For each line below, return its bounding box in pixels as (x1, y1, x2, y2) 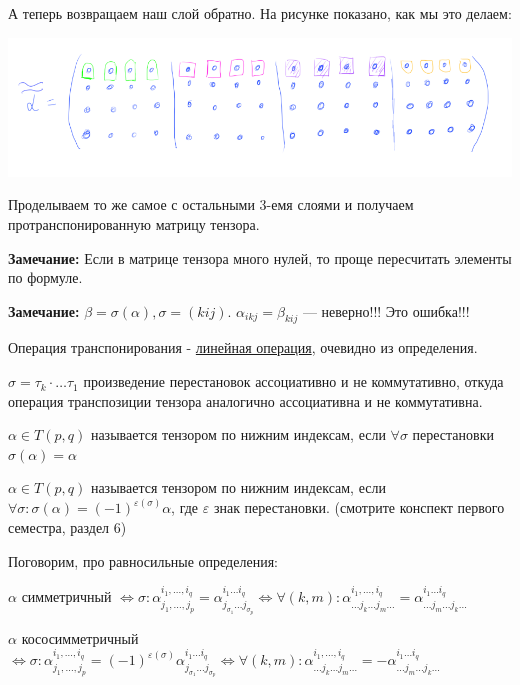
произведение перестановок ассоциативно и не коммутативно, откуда (83, 371, 504, 392)
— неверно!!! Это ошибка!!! (302, 300, 470, 321)
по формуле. (8, 267, 83, 288)
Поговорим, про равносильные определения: (8, 550, 278, 571)
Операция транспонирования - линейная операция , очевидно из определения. (8, 337, 478, 358)
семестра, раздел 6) (8, 517, 127, 538)
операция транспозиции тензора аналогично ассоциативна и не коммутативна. (8, 390, 483, 411)
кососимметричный (21, 627, 139, 648)
